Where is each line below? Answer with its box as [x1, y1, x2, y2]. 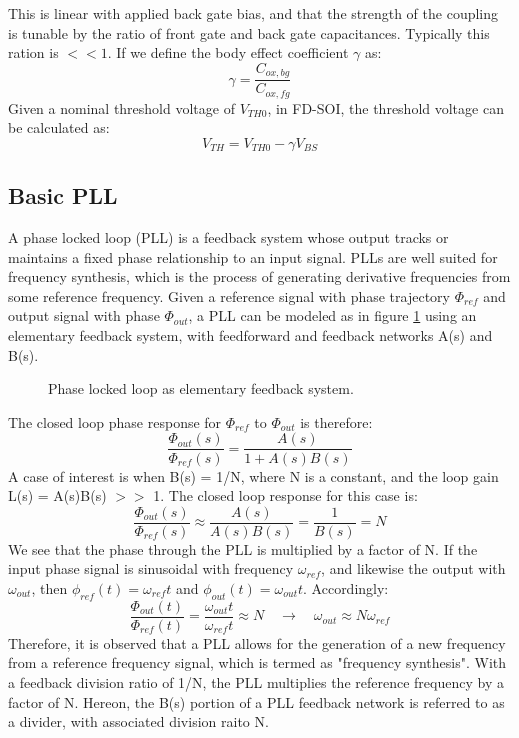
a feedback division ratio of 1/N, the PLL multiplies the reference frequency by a [8, 672, 504, 692]
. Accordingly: [303, 577, 389, 598]
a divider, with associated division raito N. [8, 711, 269, 732]
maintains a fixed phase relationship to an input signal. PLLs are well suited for [8, 246, 498, 267]
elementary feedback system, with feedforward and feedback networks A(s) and [8, 325, 493, 346]
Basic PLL [8, 180, 118, 211]
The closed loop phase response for [8, 411, 222, 432]
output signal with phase [8, 305, 160, 326]
